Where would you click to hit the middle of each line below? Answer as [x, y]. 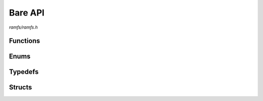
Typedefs [24, 72]
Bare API [27, 13]
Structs [20, 87]
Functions [25, 41]
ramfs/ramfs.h [23, 27]
